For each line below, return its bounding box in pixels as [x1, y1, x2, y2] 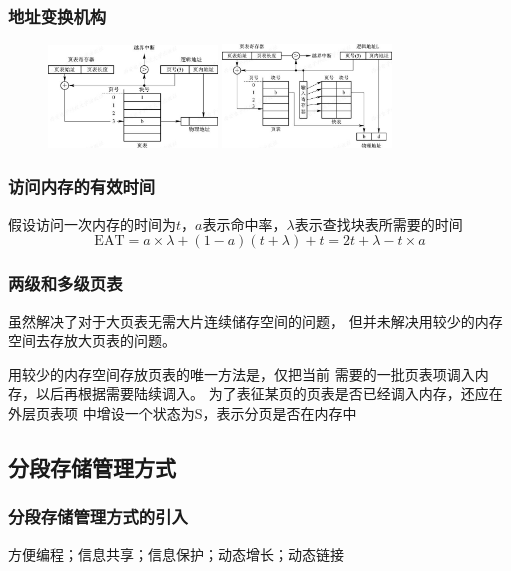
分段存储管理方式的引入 [8, 504, 188, 529]
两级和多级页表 [8, 271, 123, 296]
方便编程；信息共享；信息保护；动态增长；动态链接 [8, 543, 344, 564]
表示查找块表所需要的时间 [294, 213, 463, 234]
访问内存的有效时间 [8, 174, 156, 199]
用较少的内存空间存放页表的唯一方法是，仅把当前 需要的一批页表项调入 [8, 363, 475, 384]
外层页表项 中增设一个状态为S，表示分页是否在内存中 [8, 402, 357, 423]
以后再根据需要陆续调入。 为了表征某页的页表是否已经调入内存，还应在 [35, 383, 503, 404]
